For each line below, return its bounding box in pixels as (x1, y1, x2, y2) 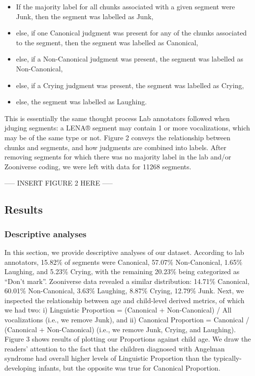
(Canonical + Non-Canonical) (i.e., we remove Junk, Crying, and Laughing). (4, 324, 236, 334)
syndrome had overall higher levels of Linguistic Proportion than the (4, 353, 212, 363)
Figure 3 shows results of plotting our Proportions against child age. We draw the (4, 334, 251, 344)
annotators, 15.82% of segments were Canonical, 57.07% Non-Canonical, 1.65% (4, 256, 243, 267)
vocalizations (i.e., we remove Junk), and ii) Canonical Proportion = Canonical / (4, 314, 250, 325)
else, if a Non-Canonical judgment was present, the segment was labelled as (16, 54, 244, 64)
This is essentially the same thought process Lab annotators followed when (4, 113, 230, 123)
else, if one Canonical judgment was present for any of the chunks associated (16, 28, 247, 38)
